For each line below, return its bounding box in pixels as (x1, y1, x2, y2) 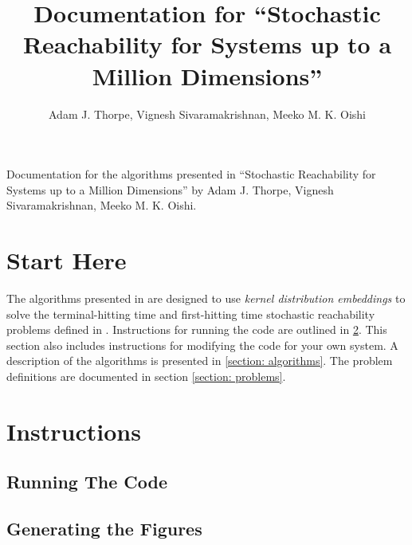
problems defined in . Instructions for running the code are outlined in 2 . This (6, 321, 387, 338)
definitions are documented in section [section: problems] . (6, 367, 286, 384)
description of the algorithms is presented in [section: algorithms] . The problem (6, 352, 393, 369)
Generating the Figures (6, 516, 202, 541)
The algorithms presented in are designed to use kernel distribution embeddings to (6, 290, 406, 306)
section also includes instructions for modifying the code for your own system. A (6, 336, 398, 353)
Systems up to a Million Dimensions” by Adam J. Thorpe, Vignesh (6, 181, 334, 198)
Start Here (6, 244, 127, 276)
